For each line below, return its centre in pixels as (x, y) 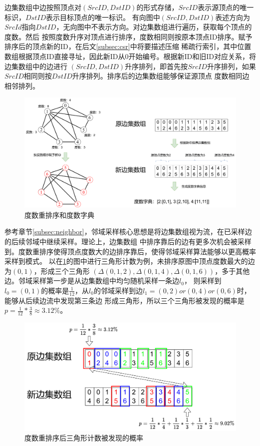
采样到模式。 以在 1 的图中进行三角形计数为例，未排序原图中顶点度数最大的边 (130, 261)
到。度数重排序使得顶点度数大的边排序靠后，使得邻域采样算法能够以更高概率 (130, 251)
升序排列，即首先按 (156, 66)
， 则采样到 (203, 281)
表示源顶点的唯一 (226, 7)
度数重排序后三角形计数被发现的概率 (84, 438)
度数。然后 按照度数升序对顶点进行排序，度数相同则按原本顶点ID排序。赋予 (129, 36)
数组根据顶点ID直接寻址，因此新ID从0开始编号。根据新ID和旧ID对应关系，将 (130, 56)
